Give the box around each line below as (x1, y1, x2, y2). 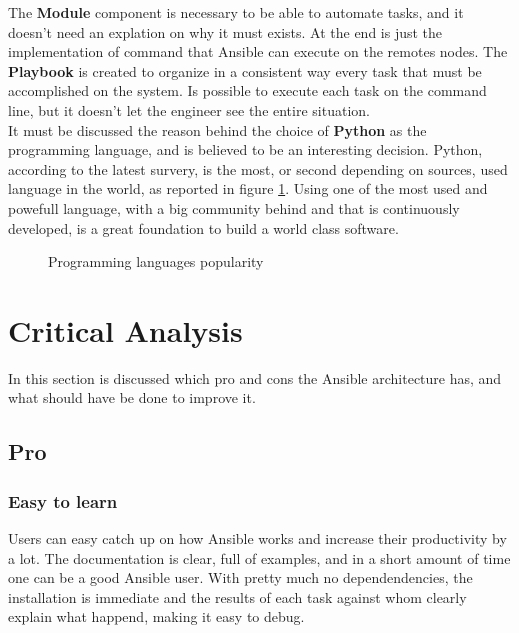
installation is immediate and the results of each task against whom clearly (8, 586, 467, 607)
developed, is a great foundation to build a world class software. (8, 217, 399, 238)
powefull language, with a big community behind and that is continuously (8, 197, 460, 218)
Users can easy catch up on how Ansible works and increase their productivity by (8, 528, 507, 549)
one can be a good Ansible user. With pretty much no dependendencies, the (8, 567, 473, 588)
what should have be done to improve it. (8, 387, 256, 408)
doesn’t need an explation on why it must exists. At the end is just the (8, 21, 443, 42)
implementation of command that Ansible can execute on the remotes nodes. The (8, 41, 508, 62)
